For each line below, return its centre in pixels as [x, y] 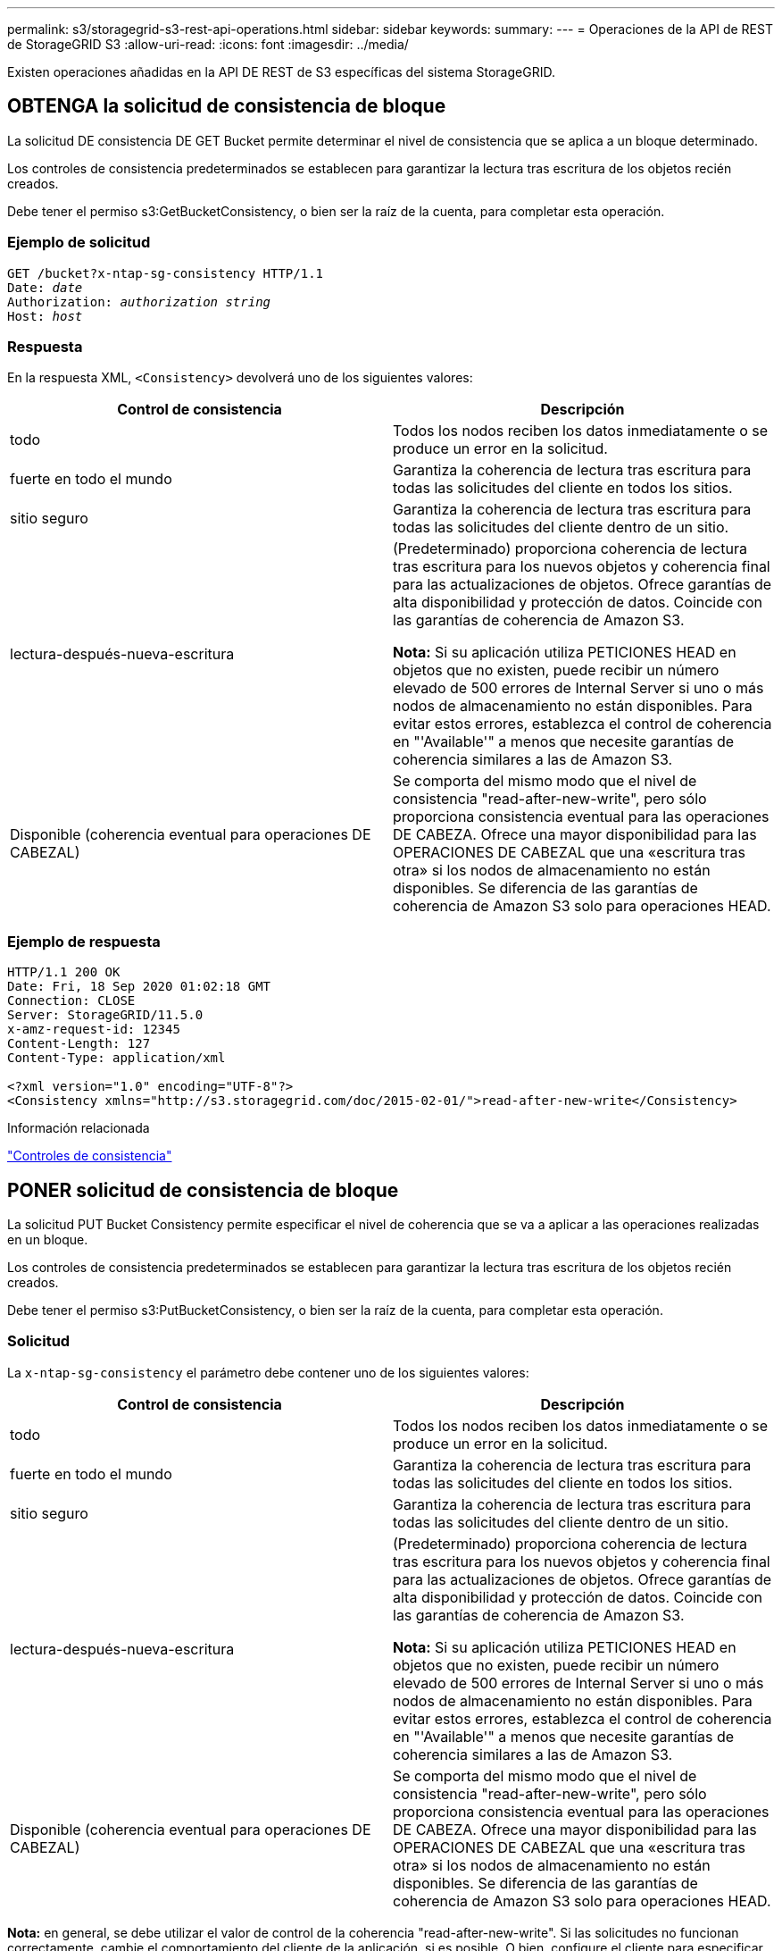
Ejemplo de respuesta [84, 941]
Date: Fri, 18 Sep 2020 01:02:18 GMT [139, 987]
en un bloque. [48, 1239]
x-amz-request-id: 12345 [94, 1030]
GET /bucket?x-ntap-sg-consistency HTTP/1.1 [166, 273]
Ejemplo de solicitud [79, 243]
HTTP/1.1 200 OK [64, 972]
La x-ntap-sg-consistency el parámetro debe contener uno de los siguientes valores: [268, 1372]
